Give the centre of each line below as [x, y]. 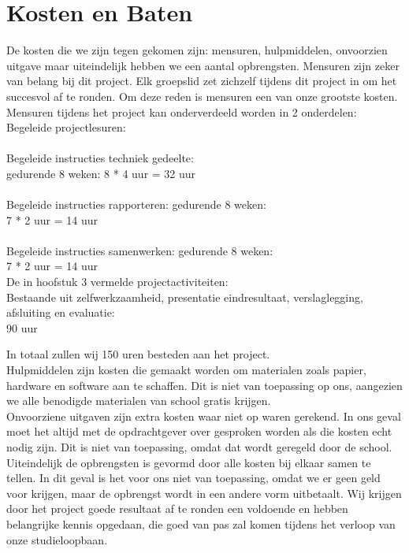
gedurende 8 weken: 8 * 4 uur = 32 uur [101, 173]
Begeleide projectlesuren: [66, 127]
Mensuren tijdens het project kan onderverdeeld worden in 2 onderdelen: [182, 111]
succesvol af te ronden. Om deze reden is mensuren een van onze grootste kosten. [202, 96]
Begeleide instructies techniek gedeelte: [100, 158]
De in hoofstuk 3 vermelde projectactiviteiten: [117, 282]
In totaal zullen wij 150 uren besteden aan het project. [138, 354]
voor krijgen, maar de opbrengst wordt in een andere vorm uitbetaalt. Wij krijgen [204, 493]
